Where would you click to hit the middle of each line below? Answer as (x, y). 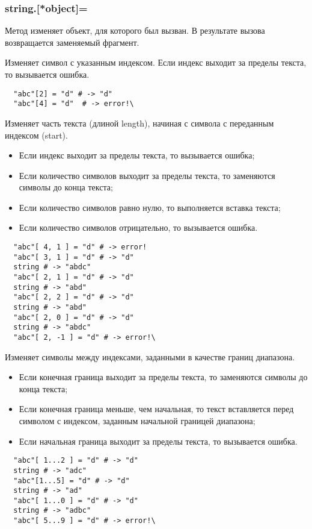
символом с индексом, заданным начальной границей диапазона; (137, 421)
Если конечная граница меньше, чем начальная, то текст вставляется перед (156, 409)
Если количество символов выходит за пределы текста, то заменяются (147, 175)
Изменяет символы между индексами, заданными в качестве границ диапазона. (150, 356)
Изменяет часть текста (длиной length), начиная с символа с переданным (139, 123)
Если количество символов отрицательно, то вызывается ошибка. (138, 227)
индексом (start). (36, 135)
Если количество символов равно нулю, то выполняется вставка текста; (150, 207)
